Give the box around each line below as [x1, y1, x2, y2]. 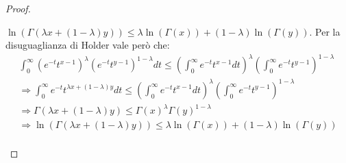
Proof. [5, 1, 31, 15]
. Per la [309, 24, 341, 38]
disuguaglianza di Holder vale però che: [5, 38, 170, 52]
